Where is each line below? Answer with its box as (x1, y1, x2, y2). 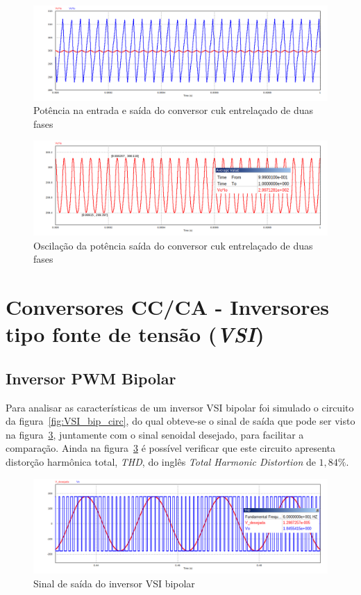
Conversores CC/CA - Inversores (6, 293, 330, 321)
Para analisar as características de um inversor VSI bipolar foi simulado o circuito (6, 400, 354, 414)
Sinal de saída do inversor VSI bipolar (33, 576, 195, 590)
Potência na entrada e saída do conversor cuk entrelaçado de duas (33, 103, 314, 117)
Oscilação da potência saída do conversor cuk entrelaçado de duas (33, 238, 313, 252)
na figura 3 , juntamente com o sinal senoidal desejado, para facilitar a (6, 427, 304, 441)
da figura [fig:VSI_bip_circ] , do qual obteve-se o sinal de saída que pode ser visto (6, 414, 355, 428)
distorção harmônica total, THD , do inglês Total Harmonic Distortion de (6, 454, 316, 468)
